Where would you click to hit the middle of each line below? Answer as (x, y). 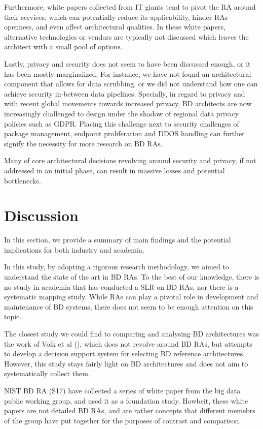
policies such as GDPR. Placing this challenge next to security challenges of (122, 123)
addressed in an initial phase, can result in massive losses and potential (115, 170)
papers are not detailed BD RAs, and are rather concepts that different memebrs (130, 410)
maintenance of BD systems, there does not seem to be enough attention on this (129, 306)
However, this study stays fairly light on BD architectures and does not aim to (126, 363)
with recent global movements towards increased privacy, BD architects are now (128, 103)
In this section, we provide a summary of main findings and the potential (118, 240)
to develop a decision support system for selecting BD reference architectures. (125, 354)
